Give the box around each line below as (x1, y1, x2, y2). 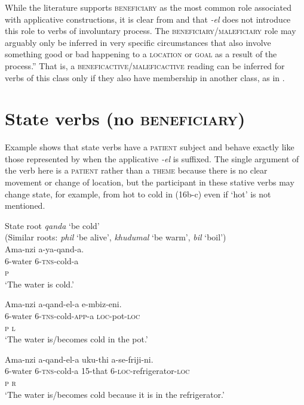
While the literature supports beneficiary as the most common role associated (5, 1, 292, 13)
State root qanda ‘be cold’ (5, 219, 100, 231)
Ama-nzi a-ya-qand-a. (5, 243, 84, 255)
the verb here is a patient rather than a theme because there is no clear (5, 164, 268, 177)
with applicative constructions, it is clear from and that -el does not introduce (5, 13, 291, 25)
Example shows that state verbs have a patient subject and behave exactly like (5, 141, 294, 153)
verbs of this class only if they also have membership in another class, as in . (5, 71, 285, 84)
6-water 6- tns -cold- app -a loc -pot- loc (5, 310, 140, 321)
